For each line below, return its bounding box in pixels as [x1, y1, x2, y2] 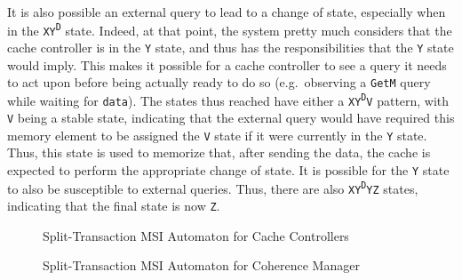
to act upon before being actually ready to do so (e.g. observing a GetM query [7, 73, 431, 92]
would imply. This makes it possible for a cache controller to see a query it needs [7, 55, 447, 74]
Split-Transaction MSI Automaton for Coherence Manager [43, 256, 360, 275]
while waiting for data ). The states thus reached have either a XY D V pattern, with [7, 91, 450, 109]
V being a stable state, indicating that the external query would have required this [7, 108, 455, 127]
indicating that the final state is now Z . [7, 196, 220, 214]
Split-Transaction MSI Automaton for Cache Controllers [43, 226, 349, 244]
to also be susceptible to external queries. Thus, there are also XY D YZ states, [7, 179, 418, 197]
